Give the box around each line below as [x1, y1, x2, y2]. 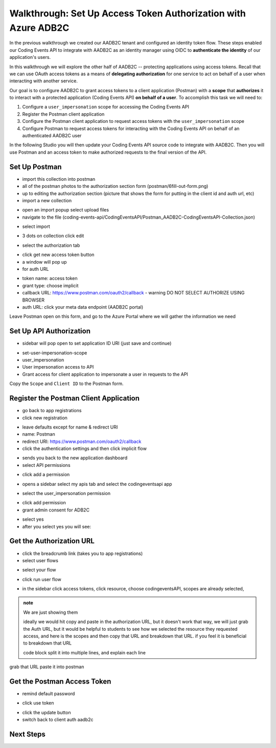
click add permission [22, 500, 66, 506]
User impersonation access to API [22, 364, 94, 370]
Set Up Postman [9, 162, 62, 171]
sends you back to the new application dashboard [22, 455, 128, 461]
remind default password [22, 691, 75, 697]
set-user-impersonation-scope [22, 350, 87, 356]
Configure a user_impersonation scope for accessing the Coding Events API [22, 104, 189, 110]
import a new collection [22, 197, 72, 203]
